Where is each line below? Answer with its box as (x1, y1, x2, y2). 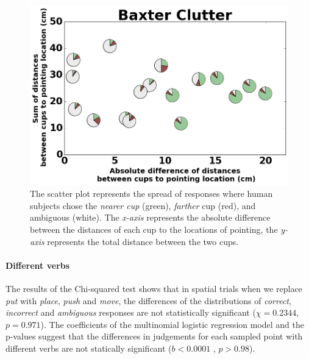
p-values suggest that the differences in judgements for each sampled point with (5, 330, 303, 343)
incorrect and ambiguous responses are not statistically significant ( (5, 306, 256, 319)
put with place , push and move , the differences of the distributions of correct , (5, 294, 291, 307)
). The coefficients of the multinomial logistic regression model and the (40, 318, 305, 330)
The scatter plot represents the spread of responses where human (30, 187, 273, 200)
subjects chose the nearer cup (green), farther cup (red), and (30, 199, 256, 211)
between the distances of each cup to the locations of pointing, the (30, 223, 278, 235)
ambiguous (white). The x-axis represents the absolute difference (30, 211, 271, 224)
